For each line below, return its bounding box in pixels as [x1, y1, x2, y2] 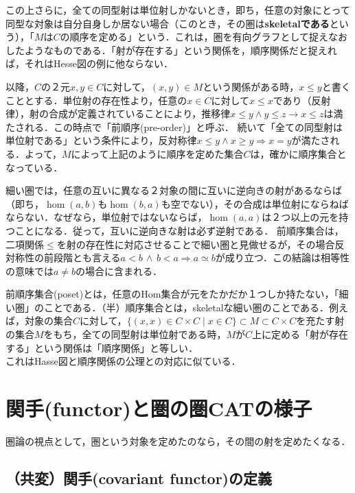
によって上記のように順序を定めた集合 [71, 146, 244, 160]
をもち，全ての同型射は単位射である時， [43, 327, 227, 341]
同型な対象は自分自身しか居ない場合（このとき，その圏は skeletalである [5, 16, 330, 30]
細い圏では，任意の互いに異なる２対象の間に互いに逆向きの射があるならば [5, 183, 342, 197]
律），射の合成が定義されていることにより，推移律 [5, 106, 231, 121]
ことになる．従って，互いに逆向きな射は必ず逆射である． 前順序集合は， [14, 223, 344, 237]
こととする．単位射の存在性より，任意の [5, 93, 187, 107]
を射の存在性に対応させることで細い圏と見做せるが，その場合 [56, 237, 335, 251]
